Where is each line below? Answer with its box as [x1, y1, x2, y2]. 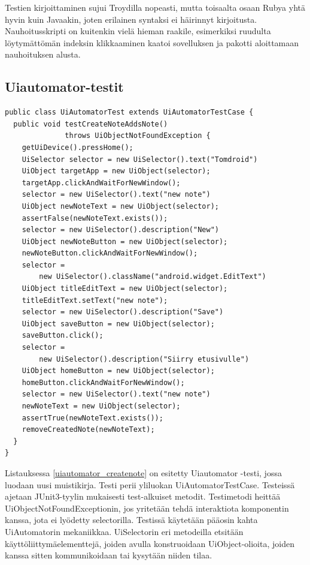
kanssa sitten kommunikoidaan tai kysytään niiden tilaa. [5, 549, 212, 561]
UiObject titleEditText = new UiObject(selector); [22, 284, 228, 293]
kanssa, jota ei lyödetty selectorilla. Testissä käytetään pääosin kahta [5, 513, 258, 526]
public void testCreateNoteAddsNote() [13, 119, 168, 128]
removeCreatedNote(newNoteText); [22, 425, 155, 434]
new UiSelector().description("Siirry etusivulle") [39, 354, 250, 363]
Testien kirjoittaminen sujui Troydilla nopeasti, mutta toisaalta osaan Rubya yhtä [5, 1, 305, 13]
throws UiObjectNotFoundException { [65, 131, 211, 140]
